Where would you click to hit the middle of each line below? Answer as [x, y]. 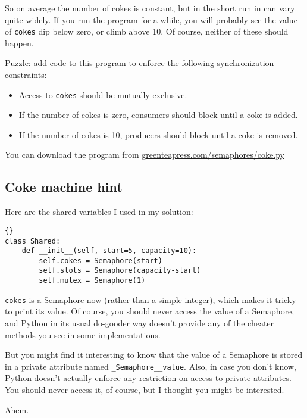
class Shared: [33, 241]
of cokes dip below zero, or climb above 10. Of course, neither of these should [147, 31]
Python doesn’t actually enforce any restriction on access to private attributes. [148, 378]
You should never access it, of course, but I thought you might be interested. [145, 390]
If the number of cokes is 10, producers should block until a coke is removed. [158, 134]
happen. [19, 43]
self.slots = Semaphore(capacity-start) [120, 271]
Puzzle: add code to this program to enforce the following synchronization [140, 63]
